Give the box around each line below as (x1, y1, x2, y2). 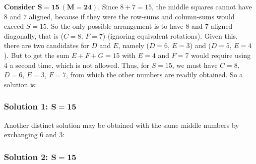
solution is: (4, 79, 37, 89)
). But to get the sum (4, 50, 69, 60)
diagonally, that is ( (4, 30, 64, 41)
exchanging (4, 129, 38, 140)
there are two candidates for (4, 40, 89, 51)
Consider (4, 1, 35, 11)
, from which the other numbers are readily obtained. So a (66, 69, 243, 80)
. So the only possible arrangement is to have (46, 21, 184, 31)
